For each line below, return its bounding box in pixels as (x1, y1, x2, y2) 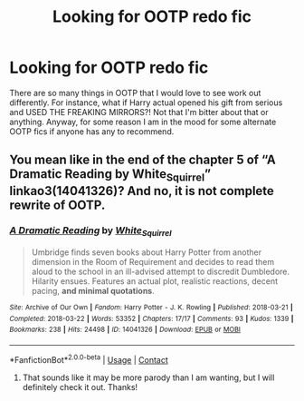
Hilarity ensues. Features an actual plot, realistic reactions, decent (31, 276, 279, 287)
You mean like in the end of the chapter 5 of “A (9, 152, 276, 168)
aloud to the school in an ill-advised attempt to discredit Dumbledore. (31, 266, 290, 278)
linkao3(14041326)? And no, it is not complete (9, 183, 274, 199)
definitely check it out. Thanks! (22, 381, 138, 392)
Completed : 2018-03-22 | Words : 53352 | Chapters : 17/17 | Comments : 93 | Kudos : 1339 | (9, 314, 294, 323)
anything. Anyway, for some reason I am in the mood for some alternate (9, 116, 277, 127)
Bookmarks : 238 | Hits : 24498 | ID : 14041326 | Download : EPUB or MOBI (9, 325, 242, 335)
